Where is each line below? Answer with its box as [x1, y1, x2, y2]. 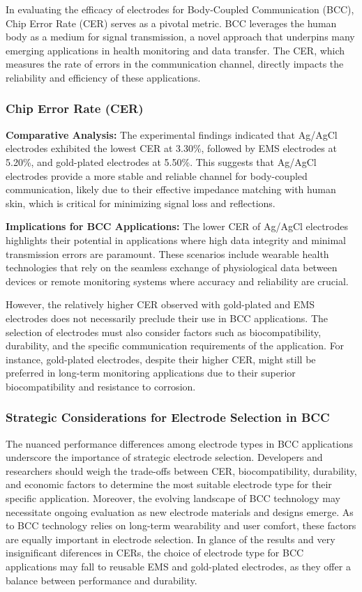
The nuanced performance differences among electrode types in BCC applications [6, 436, 353, 450]
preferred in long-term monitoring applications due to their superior [6, 365, 296, 380]
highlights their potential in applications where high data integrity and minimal [6, 232, 347, 247]
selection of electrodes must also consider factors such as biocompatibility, [6, 324, 322, 339]
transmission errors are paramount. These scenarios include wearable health [6, 246, 329, 261]
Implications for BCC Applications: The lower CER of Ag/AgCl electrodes [6, 219, 348, 234]
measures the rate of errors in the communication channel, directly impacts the [6, 56, 344, 71]
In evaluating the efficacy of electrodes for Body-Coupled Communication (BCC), [6, 2, 354, 16]
